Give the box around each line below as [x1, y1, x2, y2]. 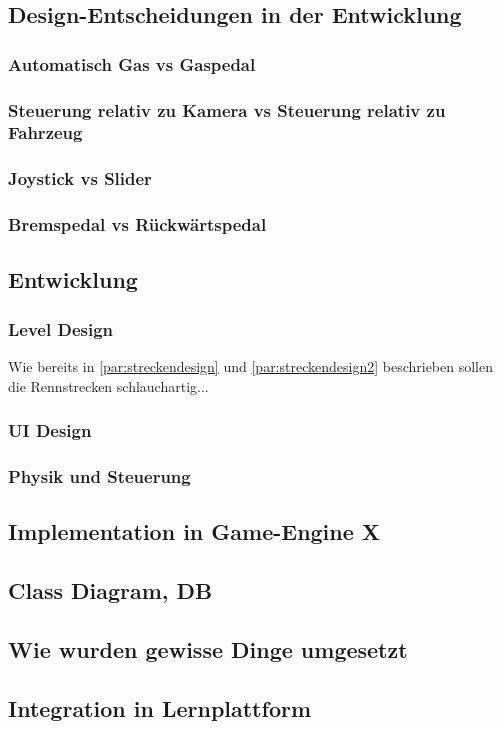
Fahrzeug [8, 120, 83, 145]
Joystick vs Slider [8, 166, 152, 191]
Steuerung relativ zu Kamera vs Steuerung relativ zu [8, 97, 446, 122]
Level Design [8, 316, 114, 341]
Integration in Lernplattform [8, 692, 312, 723]
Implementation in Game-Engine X [8, 516, 381, 547]
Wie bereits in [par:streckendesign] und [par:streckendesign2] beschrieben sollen [8, 356, 494, 377]
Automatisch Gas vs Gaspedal [8, 51, 256, 76]
